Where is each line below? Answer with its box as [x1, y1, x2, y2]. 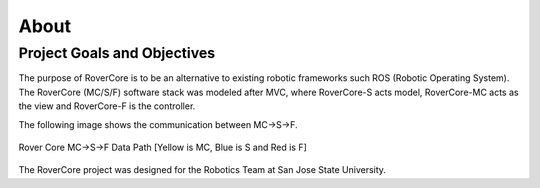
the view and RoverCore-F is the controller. [18, 100, 196, 112]
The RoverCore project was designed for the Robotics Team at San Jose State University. [18, 164, 387, 176]
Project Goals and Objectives [18, 44, 216, 62]
